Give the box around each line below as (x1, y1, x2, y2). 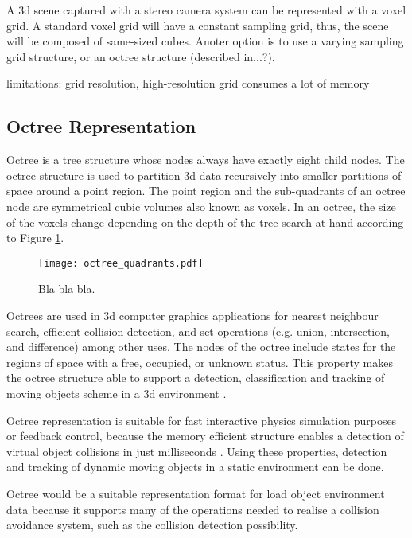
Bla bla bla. (38, 280, 95, 297)
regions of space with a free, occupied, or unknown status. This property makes (6, 353, 393, 370)
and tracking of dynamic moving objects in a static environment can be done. (6, 458, 384, 475)
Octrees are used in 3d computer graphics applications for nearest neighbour (6, 306, 379, 323)
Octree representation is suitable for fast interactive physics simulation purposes (6, 411, 397, 428)
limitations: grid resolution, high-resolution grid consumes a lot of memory (6, 75, 370, 92)
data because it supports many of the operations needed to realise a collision (6, 501, 379, 517)
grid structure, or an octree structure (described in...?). (6, 48, 275, 64)
